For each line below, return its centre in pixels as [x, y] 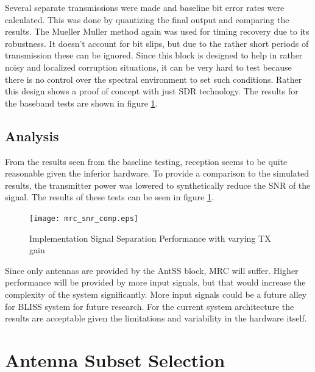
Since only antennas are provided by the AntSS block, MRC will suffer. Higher [152, 270]
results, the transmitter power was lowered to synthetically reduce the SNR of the [158, 185]
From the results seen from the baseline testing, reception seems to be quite [146, 161]
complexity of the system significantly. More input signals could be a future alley [156, 294]
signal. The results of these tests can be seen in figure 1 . [109, 197]
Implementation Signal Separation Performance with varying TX [150, 238]
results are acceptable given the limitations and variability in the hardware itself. [156, 318]
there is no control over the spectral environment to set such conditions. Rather [154, 79]
